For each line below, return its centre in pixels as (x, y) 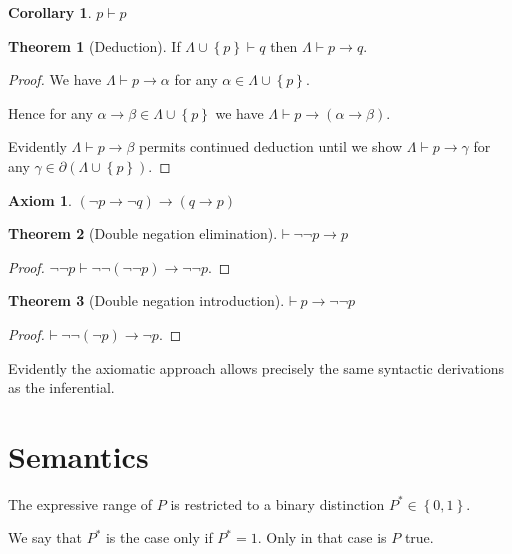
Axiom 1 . (40, 199)
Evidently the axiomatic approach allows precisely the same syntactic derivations (256, 367)
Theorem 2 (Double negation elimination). (143, 233)
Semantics (78, 455)
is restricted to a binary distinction (277, 503)
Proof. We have (55, 79)
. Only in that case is (322, 537)
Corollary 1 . (50, 12)
